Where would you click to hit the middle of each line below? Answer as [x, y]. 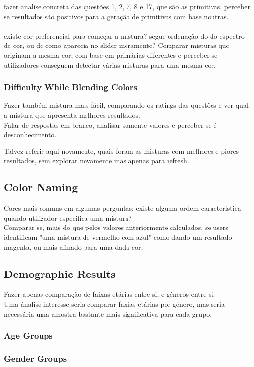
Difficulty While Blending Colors [71, 87]
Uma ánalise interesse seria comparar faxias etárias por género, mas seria [114, 303]
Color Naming [41, 187]
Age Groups [28, 336]
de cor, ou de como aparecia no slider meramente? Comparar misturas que [117, 45]
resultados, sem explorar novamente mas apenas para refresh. [97, 161]
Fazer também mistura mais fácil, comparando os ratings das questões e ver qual [126, 105]
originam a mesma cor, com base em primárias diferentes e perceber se [111, 55]
